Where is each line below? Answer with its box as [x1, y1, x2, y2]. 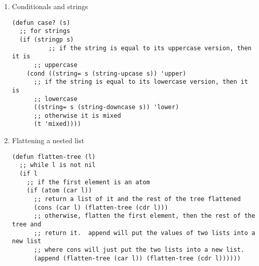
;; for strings [19, 27, 70, 35]
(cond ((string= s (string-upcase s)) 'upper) [26, 70, 187, 77]
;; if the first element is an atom [26, 178, 150, 186]
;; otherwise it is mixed [33, 112, 121, 119]
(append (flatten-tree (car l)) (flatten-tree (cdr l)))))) [33, 254, 241, 262]
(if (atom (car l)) [26, 187, 92, 194]
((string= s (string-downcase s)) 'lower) [33, 104, 179, 111]
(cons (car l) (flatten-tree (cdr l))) [33, 204, 168, 211]
